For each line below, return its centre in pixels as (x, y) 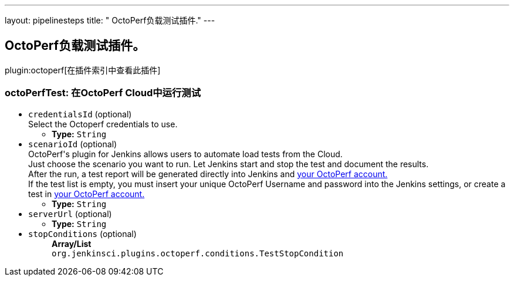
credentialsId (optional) (80, 114)
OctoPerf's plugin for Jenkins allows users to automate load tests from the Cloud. (185, 154)
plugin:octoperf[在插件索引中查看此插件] (83, 70)
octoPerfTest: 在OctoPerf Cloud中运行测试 (103, 93)
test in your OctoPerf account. (87, 194)
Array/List (72, 243)
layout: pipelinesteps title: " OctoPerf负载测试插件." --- (110, 20)
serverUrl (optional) (70, 214)
